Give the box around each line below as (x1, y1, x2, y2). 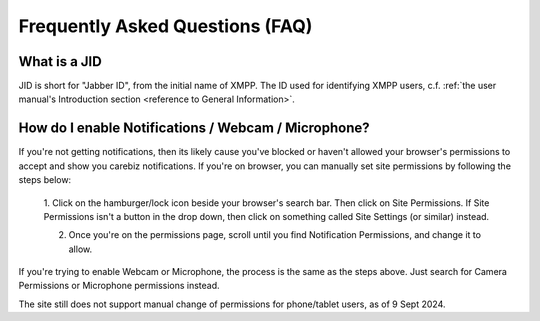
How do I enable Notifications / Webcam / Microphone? (18, 120, 370, 137)
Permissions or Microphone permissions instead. (18, 280, 220, 292)
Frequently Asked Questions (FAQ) (18, 15, 313, 37)
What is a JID (18, 53, 102, 70)
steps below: (18, 174, 72, 186)
